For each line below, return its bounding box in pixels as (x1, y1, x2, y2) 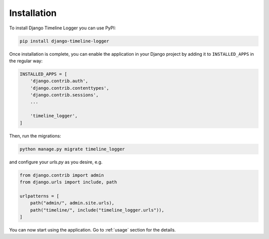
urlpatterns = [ (19, 193, 60, 199)
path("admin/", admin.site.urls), (30, 200, 115, 206)
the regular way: (9, 58, 43, 64)
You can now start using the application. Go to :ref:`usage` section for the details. (9, 227, 176, 233)
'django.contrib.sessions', (30, 92, 99, 98)
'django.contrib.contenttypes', (30, 85, 110, 91)
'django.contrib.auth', (30, 78, 88, 84)
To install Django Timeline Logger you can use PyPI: (9, 25, 116, 31)
